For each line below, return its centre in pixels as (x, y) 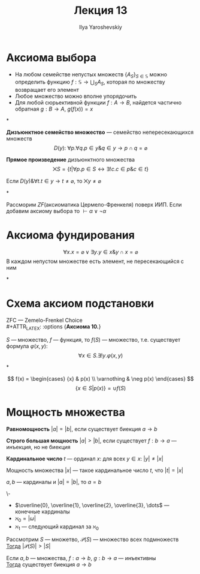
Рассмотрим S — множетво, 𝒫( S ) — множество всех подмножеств (93, 539)
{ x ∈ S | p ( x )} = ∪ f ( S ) (101, 388)
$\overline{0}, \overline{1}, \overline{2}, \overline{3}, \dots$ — (92, 505)
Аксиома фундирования (70, 235)
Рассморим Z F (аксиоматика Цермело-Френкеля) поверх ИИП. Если (94, 205)
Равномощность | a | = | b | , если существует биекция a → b (82, 429)
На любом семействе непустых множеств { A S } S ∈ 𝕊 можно (91, 75)
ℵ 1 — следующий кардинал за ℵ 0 (57, 527)
